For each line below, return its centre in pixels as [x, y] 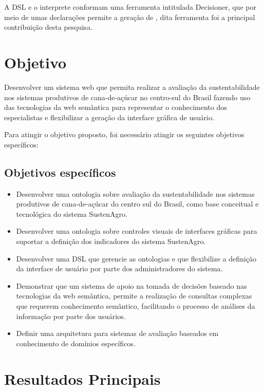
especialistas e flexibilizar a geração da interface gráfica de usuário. [109, 117]
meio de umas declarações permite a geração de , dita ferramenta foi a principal [130, 17]
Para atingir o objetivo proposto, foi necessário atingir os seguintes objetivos [124, 134]
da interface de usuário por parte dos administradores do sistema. [119, 268]
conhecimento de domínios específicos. [76, 343]
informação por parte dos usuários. [71, 316]
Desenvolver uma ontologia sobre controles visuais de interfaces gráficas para [137, 231]
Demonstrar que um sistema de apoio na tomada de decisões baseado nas [131, 285]
